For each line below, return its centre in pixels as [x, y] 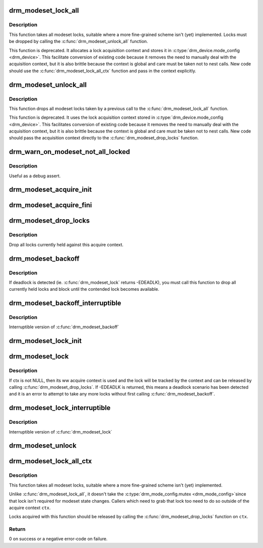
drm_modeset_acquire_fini [50, 205]
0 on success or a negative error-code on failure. [58, 539]
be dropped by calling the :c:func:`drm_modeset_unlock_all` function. [78, 41]
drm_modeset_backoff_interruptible [65, 303]
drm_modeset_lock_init [45, 341]
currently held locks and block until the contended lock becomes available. [84, 289]
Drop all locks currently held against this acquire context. [66, 245]
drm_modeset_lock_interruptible [60, 408]
